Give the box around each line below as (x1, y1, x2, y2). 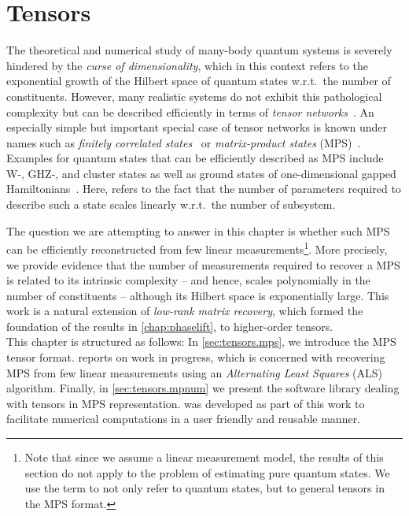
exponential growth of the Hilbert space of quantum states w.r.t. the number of (6, 72, 391, 89)
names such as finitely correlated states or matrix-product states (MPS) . (6, 134, 361, 150)
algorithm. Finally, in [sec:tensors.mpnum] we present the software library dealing (6, 380, 400, 396)
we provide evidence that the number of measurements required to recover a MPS (6, 256, 400, 273)
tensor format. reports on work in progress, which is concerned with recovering (6, 349, 385, 366)
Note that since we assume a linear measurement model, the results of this (24, 449, 384, 466)
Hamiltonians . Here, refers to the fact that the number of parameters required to (6, 180, 401, 197)
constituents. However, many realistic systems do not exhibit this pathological (6, 87, 382, 104)
